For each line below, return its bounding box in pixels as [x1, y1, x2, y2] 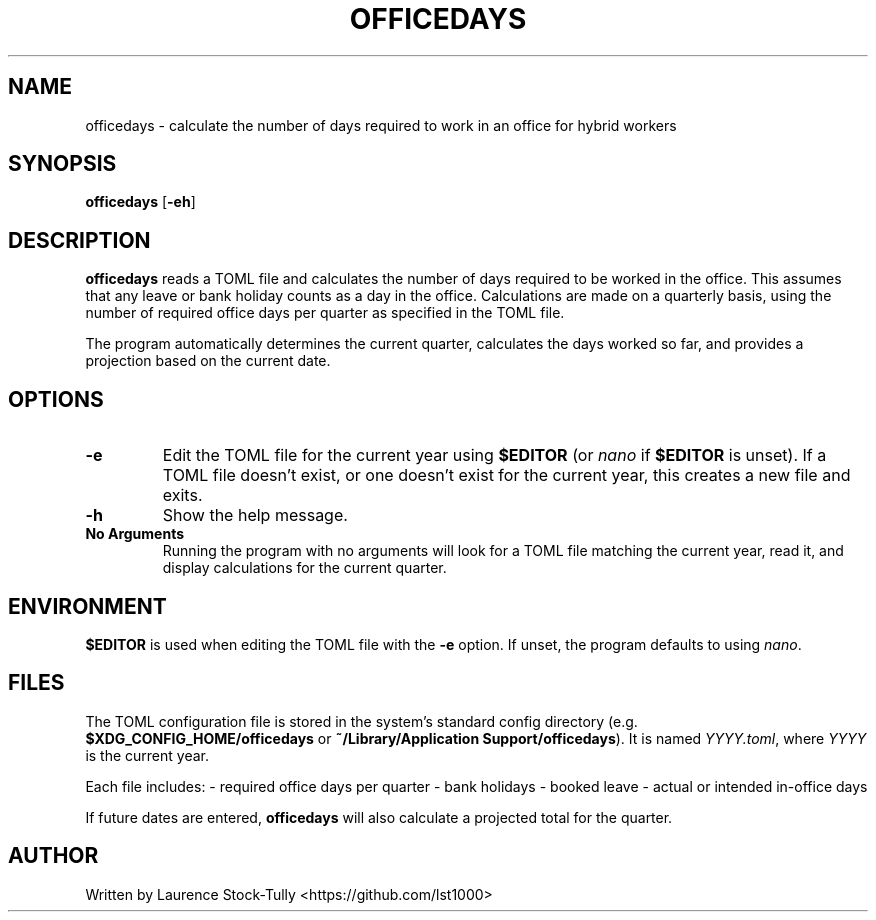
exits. [162, 485, 203, 506]
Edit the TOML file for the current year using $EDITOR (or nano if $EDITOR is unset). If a [162, 445, 827, 466]
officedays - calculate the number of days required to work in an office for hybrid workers [85, 116, 677, 134]
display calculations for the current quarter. [162, 559, 447, 577]
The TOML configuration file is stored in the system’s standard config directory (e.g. [85, 712, 638, 730]
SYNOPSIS [8, 151, 117, 177]
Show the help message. [162, 505, 348, 526]
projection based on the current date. [85, 352, 331, 370]
